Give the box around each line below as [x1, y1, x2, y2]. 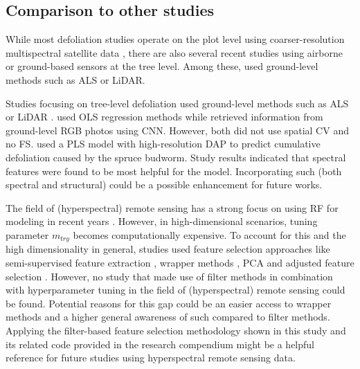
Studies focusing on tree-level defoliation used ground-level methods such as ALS [6, 96, 349, 110]
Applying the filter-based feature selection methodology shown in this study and [6, 323, 346, 337]
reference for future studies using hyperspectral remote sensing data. [6, 350, 296, 365]
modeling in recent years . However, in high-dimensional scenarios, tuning [6, 214, 318, 228]
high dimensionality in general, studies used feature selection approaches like [6, 242, 330, 256]
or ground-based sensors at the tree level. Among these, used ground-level [6, 59, 318, 73]
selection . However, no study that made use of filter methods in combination [6, 269, 333, 283]
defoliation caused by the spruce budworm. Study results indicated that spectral [6, 150, 346, 164]
